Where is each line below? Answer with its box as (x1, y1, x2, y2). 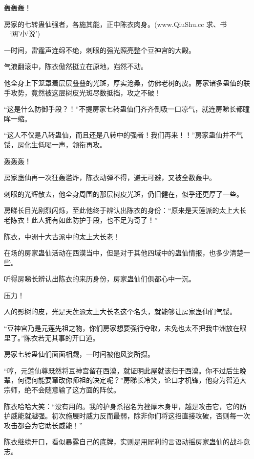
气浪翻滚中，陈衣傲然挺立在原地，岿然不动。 (4, 61, 148, 71)
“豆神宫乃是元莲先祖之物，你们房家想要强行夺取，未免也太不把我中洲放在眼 (4, 323, 247, 333)
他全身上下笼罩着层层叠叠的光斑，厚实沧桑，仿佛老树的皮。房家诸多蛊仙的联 (4, 77, 250, 88)
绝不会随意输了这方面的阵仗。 (24, 385, 120, 395)
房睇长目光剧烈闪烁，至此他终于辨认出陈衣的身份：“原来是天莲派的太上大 (4, 205, 240, 215)
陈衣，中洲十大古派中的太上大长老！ (4, 231, 120, 241)
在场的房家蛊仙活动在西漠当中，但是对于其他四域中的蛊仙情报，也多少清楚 (4, 248, 243, 258)
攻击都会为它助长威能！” (4, 420, 83, 430)
